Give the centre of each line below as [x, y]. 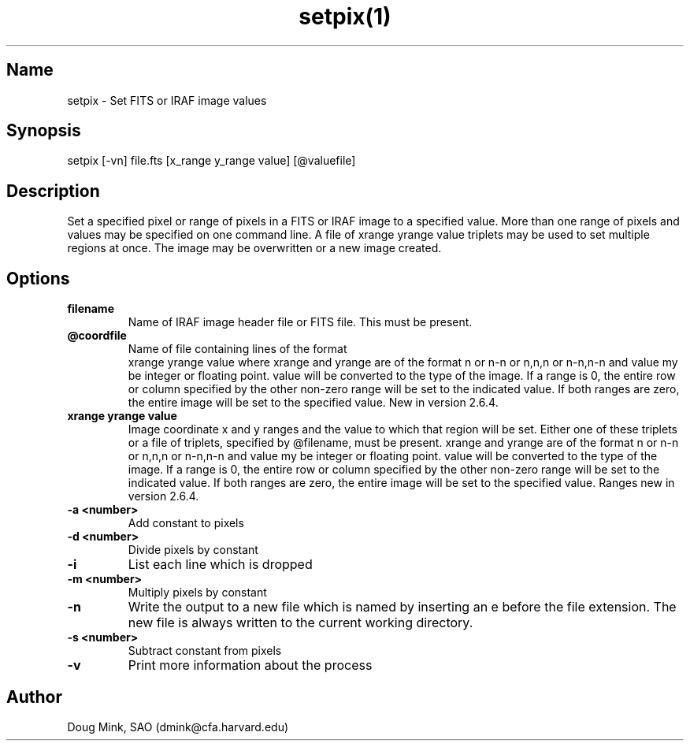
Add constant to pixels [186, 523]
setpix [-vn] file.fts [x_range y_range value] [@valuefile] [211, 161]
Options [38, 278]
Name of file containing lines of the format [237, 349]
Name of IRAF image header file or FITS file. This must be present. [300, 322]
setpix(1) [345, 17]
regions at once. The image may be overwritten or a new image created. [254, 248]
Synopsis [44, 131]
